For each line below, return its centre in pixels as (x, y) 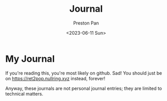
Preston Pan (86, 23)
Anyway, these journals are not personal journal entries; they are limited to (84, 88)
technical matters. (24, 94)
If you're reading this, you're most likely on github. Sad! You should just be (84, 73)
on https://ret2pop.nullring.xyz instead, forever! (55, 78)
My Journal (30, 59)
